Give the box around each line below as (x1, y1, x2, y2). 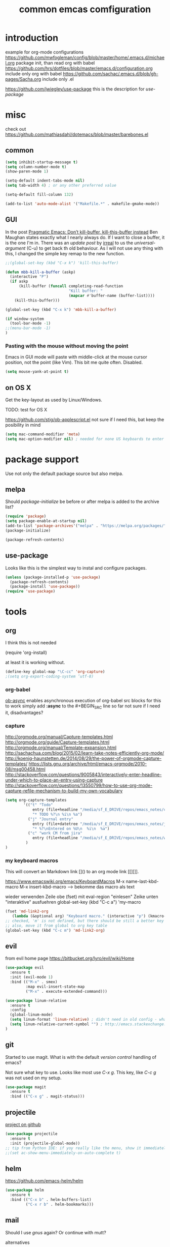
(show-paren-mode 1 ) (5, 169, 49, 174)
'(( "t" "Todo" (23, 803, 53, 808)
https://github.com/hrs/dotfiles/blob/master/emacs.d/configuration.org (5, 65, 153, 71)
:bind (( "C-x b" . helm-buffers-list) (10, 1197, 92, 1202)
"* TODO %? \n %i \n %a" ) (32, 812, 82, 817)
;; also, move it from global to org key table (5, 923, 108, 928)
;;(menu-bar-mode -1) (5, 325, 51, 331)
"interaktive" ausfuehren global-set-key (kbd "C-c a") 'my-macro (5, 899, 141, 905)
